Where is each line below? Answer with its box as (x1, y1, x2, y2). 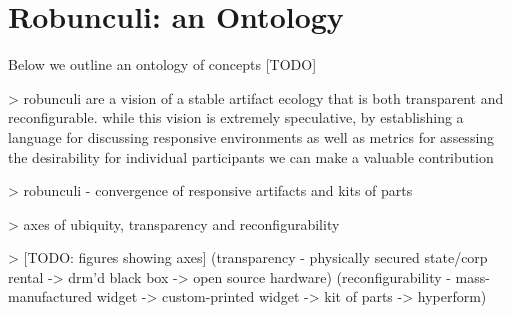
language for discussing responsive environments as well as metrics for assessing (8, 126, 495, 147)
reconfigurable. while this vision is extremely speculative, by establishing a (8, 107, 464, 128)
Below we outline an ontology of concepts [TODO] (8, 54, 317, 75)
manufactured (8, 286, 93, 307)
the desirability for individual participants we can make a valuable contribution (8, 146, 494, 167)
